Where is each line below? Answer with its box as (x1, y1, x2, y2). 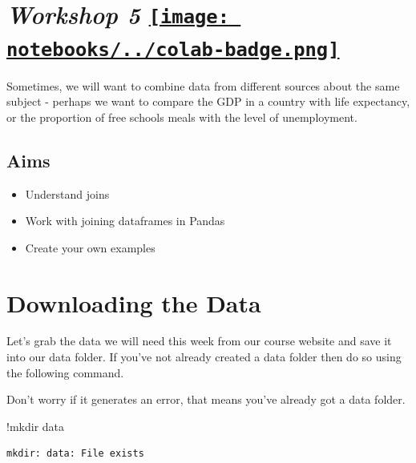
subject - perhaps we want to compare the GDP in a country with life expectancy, (6, 93, 410, 110)
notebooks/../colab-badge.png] (6, 38, 340, 61)
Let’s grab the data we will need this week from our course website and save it (6, 332, 392, 349)
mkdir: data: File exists (6, 448, 144, 460)
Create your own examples (25, 239, 155, 256)
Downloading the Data (6, 286, 261, 319)
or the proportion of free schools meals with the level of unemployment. (6, 108, 357, 125)
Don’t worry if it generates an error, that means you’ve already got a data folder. (6, 391, 406, 408)
